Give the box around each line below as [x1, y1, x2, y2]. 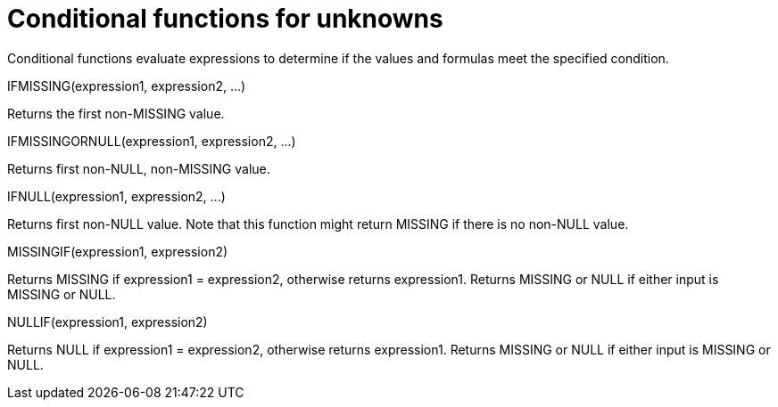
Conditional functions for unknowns [7, 4, 443, 34]
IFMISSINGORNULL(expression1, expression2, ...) [7, 133, 296, 149]
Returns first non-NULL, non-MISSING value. [7, 160, 270, 176]
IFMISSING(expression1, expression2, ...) [7, 77, 246, 94]
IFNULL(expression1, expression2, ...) [7, 188, 226, 204]
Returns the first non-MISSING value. [7, 105, 225, 121]
